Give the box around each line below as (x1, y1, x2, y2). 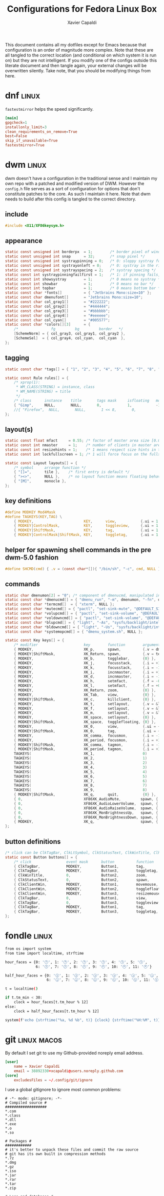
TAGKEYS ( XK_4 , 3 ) (14, 765, 147, 770)
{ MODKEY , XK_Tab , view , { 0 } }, (14, 692, 156, 697)
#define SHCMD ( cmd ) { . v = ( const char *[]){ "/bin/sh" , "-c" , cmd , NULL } (5, 566, 161, 571)
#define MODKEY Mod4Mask (5, 510, 56, 515)
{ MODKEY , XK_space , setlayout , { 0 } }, (14, 715, 156, 720)
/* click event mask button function (14, 859, 154, 864)
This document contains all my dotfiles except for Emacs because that (5, 41, 146, 47)
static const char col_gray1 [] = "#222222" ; (5, 299, 110, 304)
